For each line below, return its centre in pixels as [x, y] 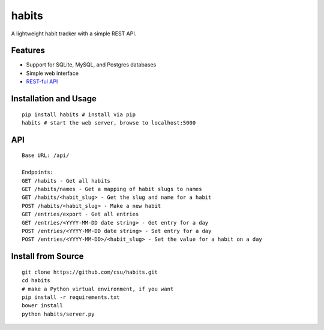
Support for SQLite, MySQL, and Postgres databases [91, 65]
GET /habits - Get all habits [66, 181]
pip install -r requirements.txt [71, 297]
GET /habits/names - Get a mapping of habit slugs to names [112, 189]
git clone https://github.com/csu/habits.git [90, 272]
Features [28, 51]
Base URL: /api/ [46, 155]
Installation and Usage [54, 99]
